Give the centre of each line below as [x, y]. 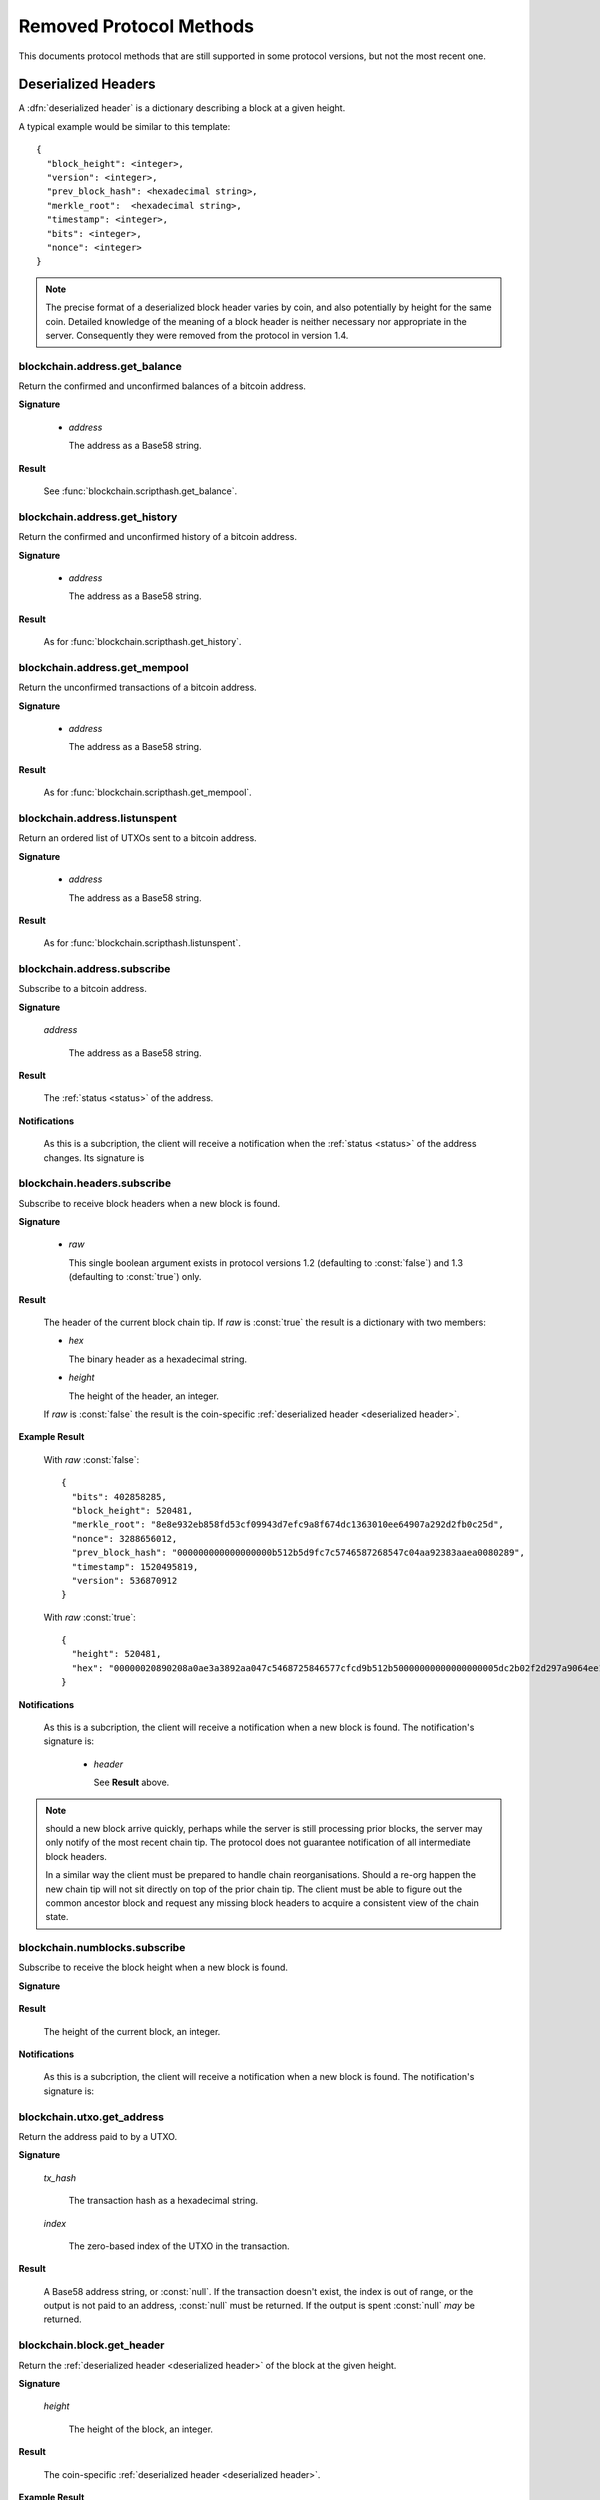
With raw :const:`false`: [91, 1459]
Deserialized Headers [87, 84]
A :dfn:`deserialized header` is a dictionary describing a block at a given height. [182, 108]
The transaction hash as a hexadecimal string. [163, 2201]
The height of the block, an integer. [141, 2429]
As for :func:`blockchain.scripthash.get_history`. [142, 642]
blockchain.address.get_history [98, 517]
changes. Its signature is [94, 1157]
